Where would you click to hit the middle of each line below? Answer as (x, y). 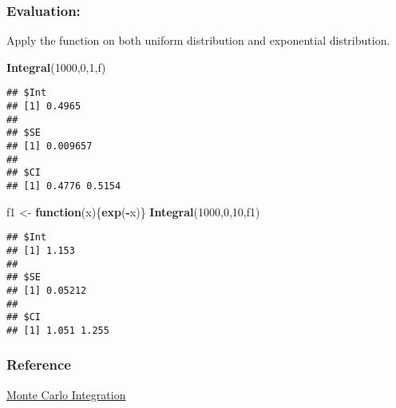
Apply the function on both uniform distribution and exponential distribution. (198, 40)
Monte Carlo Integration (66, 394)
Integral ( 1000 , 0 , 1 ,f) (56, 67)
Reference (39, 364)
